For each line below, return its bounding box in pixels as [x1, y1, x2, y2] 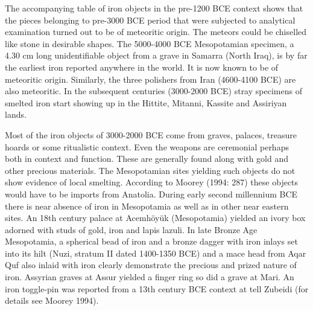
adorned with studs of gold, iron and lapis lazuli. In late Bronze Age [5, 223, 258, 236]
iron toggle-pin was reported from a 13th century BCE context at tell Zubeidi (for [5, 282, 309, 295]
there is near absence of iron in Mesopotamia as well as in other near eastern [5, 199, 289, 212]
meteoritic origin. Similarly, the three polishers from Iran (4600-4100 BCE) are [5, 72, 296, 85]
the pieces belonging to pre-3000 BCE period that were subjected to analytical [5, 13, 296, 26]
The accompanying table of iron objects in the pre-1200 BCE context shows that [5, 2, 303, 14]
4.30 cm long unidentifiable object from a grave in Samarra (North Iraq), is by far [5, 49, 308, 62]
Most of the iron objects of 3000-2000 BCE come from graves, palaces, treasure [5, 128, 297, 141]
